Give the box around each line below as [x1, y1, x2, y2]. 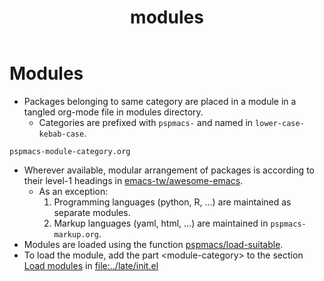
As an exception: [38, 185, 109, 197]
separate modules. [53, 206, 131, 218]
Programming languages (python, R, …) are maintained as [53, 196, 292, 208]
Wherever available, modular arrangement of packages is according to [23, 164, 315, 176]
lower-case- [255, 118, 305, 128]
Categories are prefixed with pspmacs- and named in [38, 116, 254, 128]
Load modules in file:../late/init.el [23, 259, 159, 271]
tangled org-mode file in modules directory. [23, 106, 204, 118]
